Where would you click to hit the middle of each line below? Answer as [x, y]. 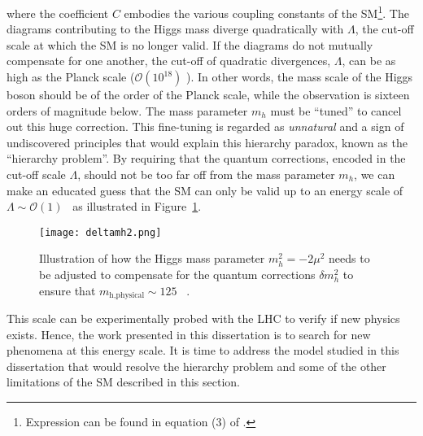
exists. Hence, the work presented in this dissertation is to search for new [189, 334]
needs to [349, 258]
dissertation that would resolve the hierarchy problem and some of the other [196, 366]
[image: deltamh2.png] [100, 232]
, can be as [369, 61]
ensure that [68, 290]
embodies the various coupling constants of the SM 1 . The [266, 12]
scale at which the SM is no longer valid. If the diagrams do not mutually [190, 44]
